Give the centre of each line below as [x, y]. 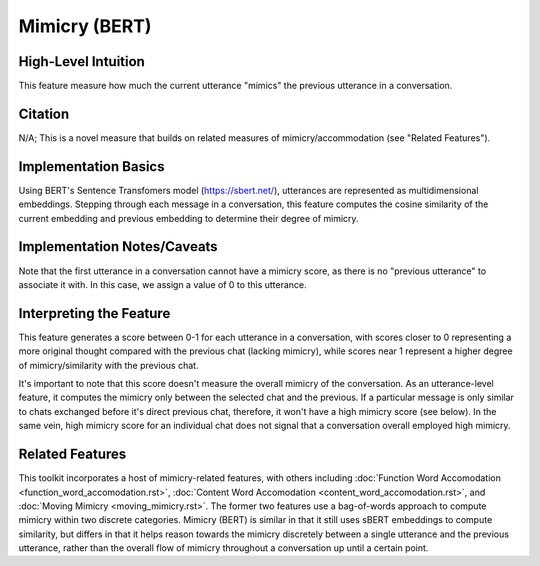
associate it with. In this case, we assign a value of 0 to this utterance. [162, 284]
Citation [44, 113]
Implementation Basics [91, 166]
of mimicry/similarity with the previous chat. [108, 365]
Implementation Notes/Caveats [118, 246]
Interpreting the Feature [94, 313]
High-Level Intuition [81, 61]
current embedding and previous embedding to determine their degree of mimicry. [188, 218]
